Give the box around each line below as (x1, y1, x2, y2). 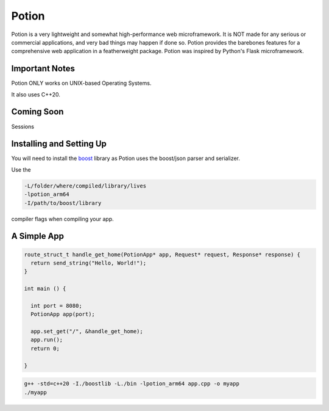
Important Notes (11, 64, 76, 74)
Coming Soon (11, 107, 64, 117)
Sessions (11, 123, 35, 130)
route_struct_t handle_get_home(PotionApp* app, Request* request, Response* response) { (24, 251, 301, 258)
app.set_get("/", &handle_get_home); (30, 328, 143, 335)
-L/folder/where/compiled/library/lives (24, 182, 146, 189)
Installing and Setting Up (11, 139, 107, 149)
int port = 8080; (30, 302, 82, 309)
